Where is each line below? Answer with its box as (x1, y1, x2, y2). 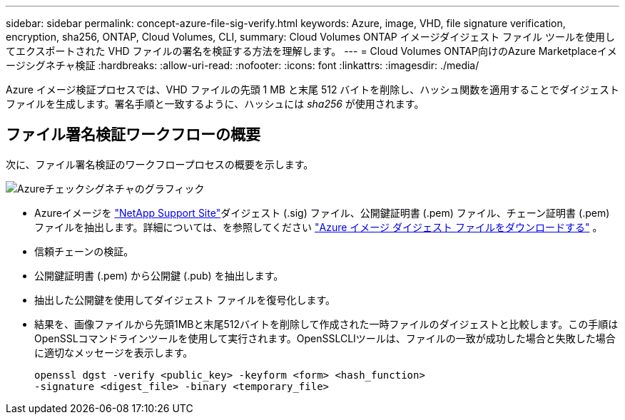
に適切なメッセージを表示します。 (34, 346, 193, 359)
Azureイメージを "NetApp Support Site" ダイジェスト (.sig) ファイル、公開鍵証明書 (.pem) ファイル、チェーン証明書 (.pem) (34, 206, 610, 219)
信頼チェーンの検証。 (34, 245, 134, 257)
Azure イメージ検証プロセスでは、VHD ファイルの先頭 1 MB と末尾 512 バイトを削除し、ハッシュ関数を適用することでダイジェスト (6, 83, 619, 96)
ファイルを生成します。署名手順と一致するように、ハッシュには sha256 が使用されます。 (6, 98, 425, 110)
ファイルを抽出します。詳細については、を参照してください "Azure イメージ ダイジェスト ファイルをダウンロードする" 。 (34, 220, 603, 233)
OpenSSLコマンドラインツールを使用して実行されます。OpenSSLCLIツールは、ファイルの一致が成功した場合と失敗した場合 (34, 332, 616, 344)
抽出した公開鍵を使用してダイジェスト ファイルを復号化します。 (34, 293, 336, 306)
